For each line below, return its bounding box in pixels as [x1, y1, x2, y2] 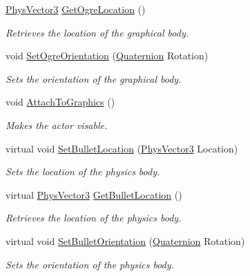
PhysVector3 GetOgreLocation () [6, 2, 146, 16]
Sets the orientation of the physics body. [6, 257, 174, 271]
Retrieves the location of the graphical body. [6, 25, 189, 39]
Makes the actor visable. [6, 117, 108, 132]
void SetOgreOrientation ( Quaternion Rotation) [6, 48, 209, 63]
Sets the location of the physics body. [6, 164, 160, 179]
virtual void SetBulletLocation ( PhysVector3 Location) [6, 141, 238, 155]
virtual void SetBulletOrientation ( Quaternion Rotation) [6, 233, 245, 248]
